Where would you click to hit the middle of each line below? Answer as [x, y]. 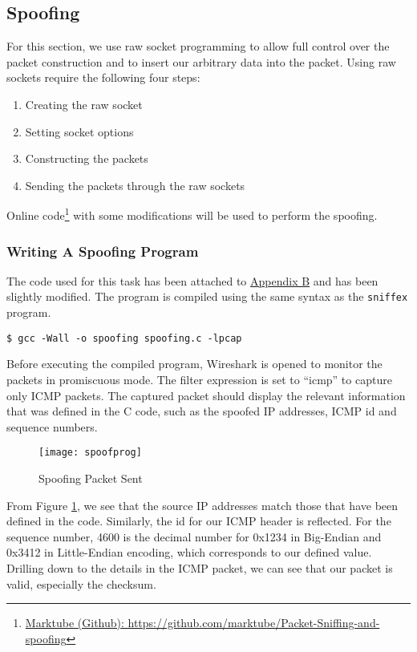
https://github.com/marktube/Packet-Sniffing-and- [254, 623]
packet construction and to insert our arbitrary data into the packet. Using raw [201, 61]
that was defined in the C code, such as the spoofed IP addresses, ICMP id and [202, 411]
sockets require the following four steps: [103, 77]
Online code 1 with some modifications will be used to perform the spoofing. [192, 214]
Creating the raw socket [84, 104]
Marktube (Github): [75, 623]
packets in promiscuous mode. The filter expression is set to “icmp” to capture [199, 379]
